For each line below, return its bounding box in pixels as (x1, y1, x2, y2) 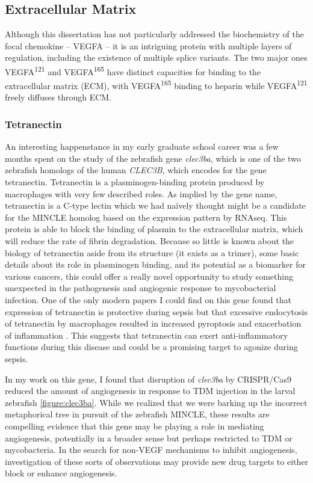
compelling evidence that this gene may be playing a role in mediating (5, 419, 264, 432)
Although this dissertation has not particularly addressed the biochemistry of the (5, 28, 304, 40)
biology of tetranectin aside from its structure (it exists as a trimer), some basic (5, 246, 299, 259)
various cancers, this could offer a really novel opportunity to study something (5, 269, 293, 282)
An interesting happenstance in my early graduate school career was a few (5, 140, 279, 153)
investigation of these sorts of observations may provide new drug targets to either (5, 455, 308, 467)
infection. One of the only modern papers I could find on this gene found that (5, 294, 291, 306)
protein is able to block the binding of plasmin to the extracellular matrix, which (5, 223, 303, 235)
